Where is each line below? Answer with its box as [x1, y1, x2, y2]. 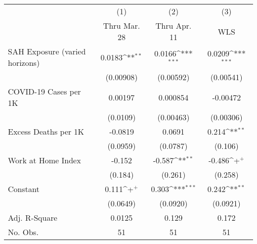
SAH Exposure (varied [8, 46, 86, 57]
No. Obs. [8, 226, 39, 238]
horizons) [8, 57, 40, 68]
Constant [8, 183, 40, 195]
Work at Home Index [8, 154, 81, 166]
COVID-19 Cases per [8, 86, 81, 97]
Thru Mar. [103, 20, 140, 31]
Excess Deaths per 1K [8, 126, 85, 137]
